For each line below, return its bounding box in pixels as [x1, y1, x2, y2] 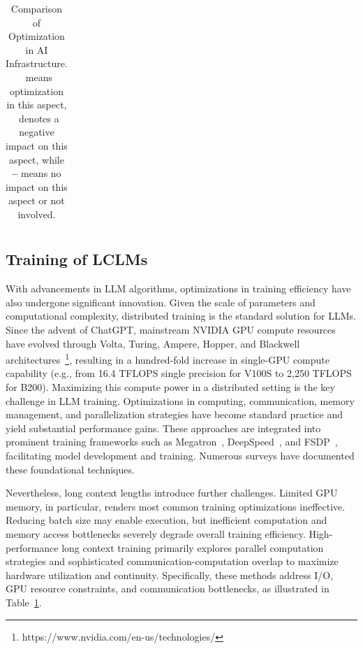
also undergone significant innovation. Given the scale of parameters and [6, 294, 316, 309]
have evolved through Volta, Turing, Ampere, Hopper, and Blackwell [6, 336, 300, 350]
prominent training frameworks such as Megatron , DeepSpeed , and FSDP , [6, 434, 338, 449]
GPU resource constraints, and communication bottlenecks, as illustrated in [6, 581, 329, 596]
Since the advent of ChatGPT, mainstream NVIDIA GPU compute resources [6, 322, 336, 336]
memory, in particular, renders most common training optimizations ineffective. [6, 499, 346, 513]
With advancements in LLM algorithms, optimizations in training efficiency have [6, 281, 351, 296]
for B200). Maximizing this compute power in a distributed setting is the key [6, 380, 335, 394]
